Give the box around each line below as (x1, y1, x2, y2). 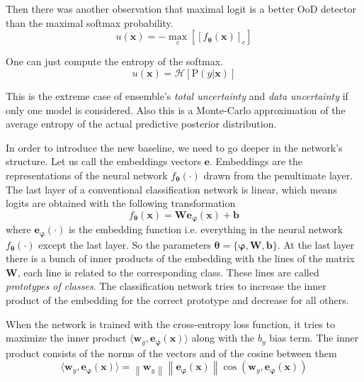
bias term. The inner (269, 330, 359, 345)
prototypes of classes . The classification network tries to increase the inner (6, 279, 326, 293)
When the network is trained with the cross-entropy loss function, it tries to (6, 316, 335, 331)
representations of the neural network (6, 167, 168, 182)
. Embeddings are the (209, 154, 302, 169)
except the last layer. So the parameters (38, 237, 211, 252)
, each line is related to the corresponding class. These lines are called (17, 264, 319, 279)
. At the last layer (277, 237, 355, 252)
